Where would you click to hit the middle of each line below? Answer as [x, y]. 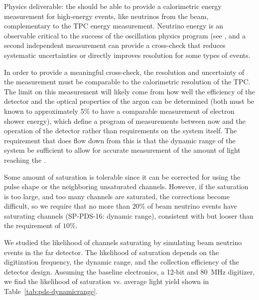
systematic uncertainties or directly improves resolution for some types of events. [127, 55]
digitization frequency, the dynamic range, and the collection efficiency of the [122, 262]
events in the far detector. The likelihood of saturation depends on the [112, 252]
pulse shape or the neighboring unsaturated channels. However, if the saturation [126, 186]
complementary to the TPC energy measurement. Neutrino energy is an [114, 26]
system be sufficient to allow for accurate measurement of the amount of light [122, 150]
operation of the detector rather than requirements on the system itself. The [121, 131]
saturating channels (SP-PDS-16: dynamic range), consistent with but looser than [129, 215]
